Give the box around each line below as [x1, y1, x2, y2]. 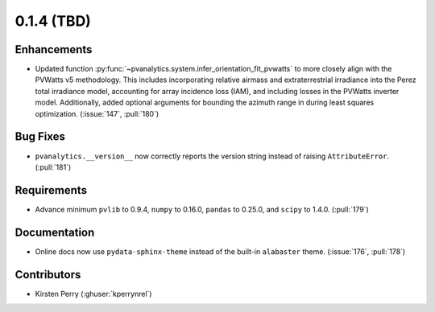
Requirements [14, 183, 88, 197]
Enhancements [14, 43, 93, 56]
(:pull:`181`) [35, 162, 72, 172]
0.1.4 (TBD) [14, 12, 92, 30]
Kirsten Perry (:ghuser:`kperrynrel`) [35, 289, 152, 298]
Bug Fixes [14, 129, 66, 144]
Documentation [14, 225, 95, 239]
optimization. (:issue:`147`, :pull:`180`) [35, 109, 159, 118]
